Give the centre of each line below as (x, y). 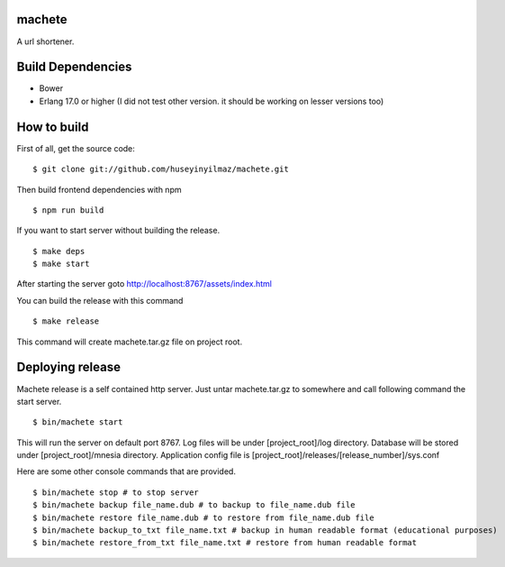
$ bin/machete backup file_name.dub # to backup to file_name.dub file (194, 505)
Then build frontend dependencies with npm (99, 189)
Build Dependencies (74, 67)
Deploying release (69, 367)
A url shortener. (45, 41)
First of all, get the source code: (76, 148)
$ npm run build (68, 210)
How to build (53, 127)
